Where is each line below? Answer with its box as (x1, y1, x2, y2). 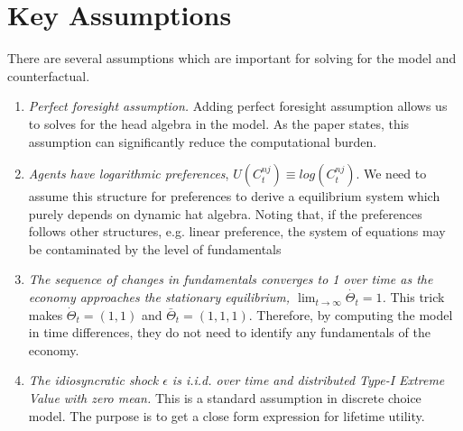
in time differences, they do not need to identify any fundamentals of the (28, 323, 431, 342)
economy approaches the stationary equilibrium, (28, 288, 291, 307)
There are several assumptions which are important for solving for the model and (7, 49, 457, 68)
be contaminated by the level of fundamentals (28, 239, 282, 258)
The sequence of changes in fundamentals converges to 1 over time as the (28, 270, 433, 289)
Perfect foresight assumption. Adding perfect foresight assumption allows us (28, 96, 448, 115)
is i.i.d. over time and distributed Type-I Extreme (171, 371, 445, 390)
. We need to (356, 164, 427, 183)
